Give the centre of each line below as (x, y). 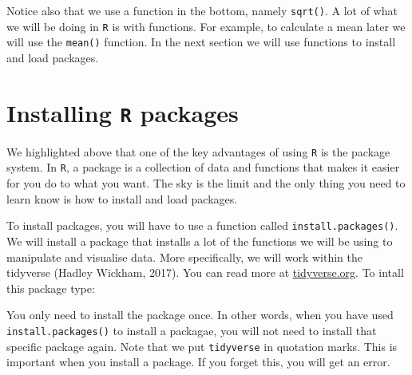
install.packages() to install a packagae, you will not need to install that (192, 330)
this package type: (51, 288)
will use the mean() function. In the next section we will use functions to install (201, 42)
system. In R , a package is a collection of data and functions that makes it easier (203, 167)
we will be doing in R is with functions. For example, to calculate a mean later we (206, 26)
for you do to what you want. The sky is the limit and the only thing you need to (206, 183)
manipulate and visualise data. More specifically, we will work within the (184, 257)
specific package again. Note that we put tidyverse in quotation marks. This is (202, 346)
